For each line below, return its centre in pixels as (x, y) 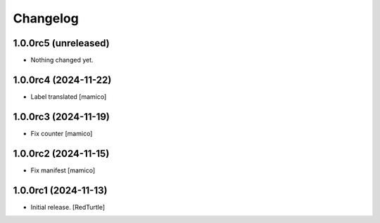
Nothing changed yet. (62, 60)
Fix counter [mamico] (62, 133)
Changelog (46, 18)
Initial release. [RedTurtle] (68, 207)
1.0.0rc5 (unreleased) (62, 43)
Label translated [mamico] (69, 96)
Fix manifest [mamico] (63, 170)
